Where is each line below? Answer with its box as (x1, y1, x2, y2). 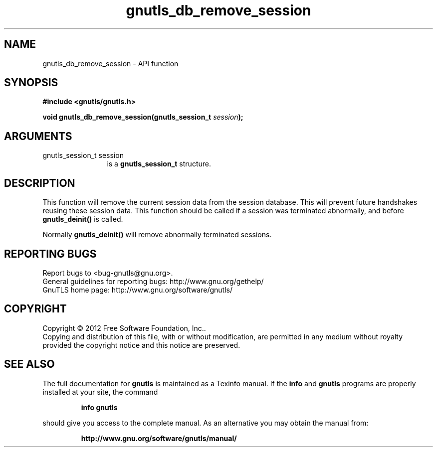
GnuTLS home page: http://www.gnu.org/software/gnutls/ (42, 285, 232, 294)
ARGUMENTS (4, 130, 72, 143)
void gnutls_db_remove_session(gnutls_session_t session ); (42, 113, 243, 122)
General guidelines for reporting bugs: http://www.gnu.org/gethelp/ (42, 277, 264, 286)
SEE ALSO (4, 358, 55, 371)
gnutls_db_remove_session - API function (42, 59, 179, 68)
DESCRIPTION (4, 176, 75, 189)
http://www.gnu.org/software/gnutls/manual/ (81, 434, 237, 443)
